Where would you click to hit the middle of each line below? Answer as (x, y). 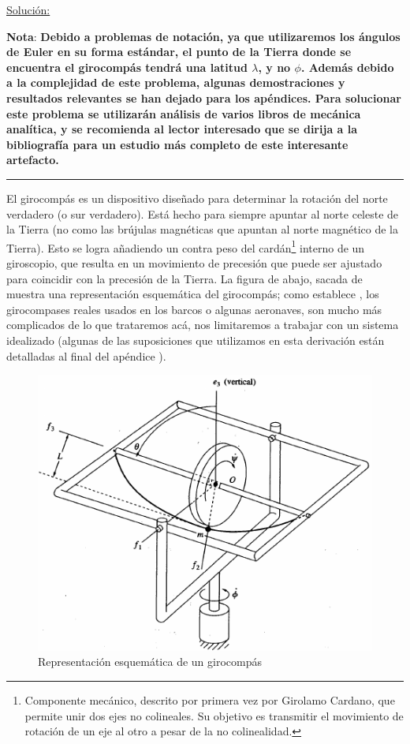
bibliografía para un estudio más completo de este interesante (177, 144)
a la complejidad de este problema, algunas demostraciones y (176, 82)
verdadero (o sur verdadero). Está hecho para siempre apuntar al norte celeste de (203, 213)
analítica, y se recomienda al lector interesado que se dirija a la (182, 129)
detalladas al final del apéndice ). (86, 355)
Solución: (28, 9)
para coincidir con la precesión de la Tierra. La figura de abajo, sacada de (184, 278)
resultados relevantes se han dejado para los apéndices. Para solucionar (204, 97)
